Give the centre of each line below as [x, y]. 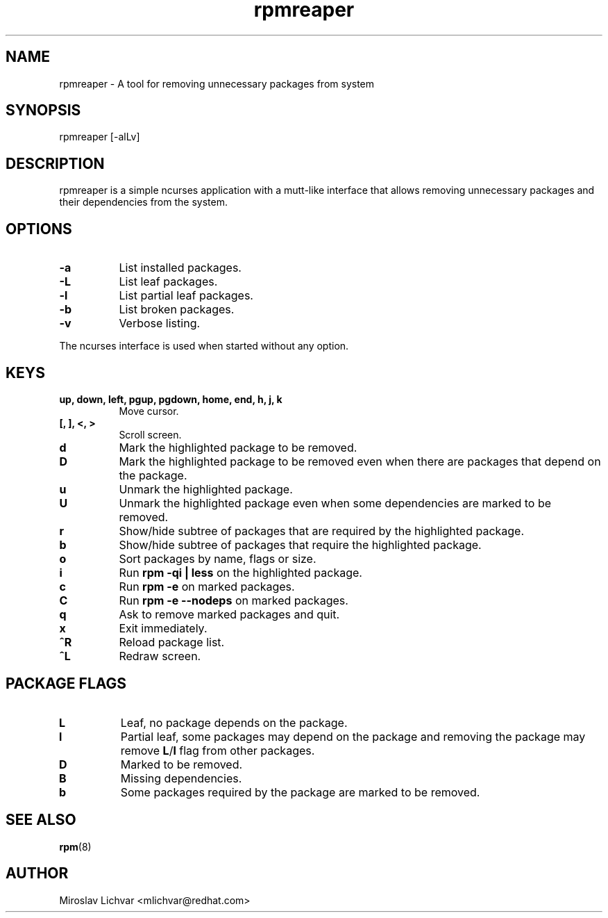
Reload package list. [172, 642]
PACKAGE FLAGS [66, 684]
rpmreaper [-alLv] [100, 137]
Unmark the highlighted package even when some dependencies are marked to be [335, 503]
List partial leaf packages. [186, 296]
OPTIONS [39, 229]
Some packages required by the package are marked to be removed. [300, 792]
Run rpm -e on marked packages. [207, 586]
